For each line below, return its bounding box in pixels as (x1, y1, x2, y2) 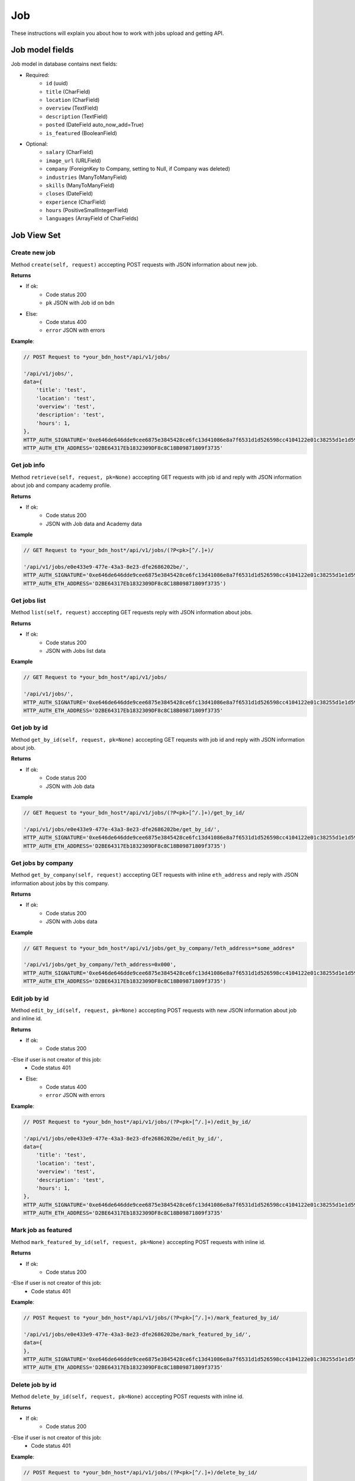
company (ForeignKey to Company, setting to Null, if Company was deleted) (46, 165, 230, 172)
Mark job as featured (11, 1226, 72, 1235)
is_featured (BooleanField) (46, 129, 118, 136)
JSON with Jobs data (46, 918, 98, 925)
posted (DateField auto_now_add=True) (46, 121, 144, 129)
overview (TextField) (46, 104, 99, 112)
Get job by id (11, 723, 49, 732)
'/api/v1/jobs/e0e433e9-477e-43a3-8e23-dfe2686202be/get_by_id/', (23, 826, 220, 832)
